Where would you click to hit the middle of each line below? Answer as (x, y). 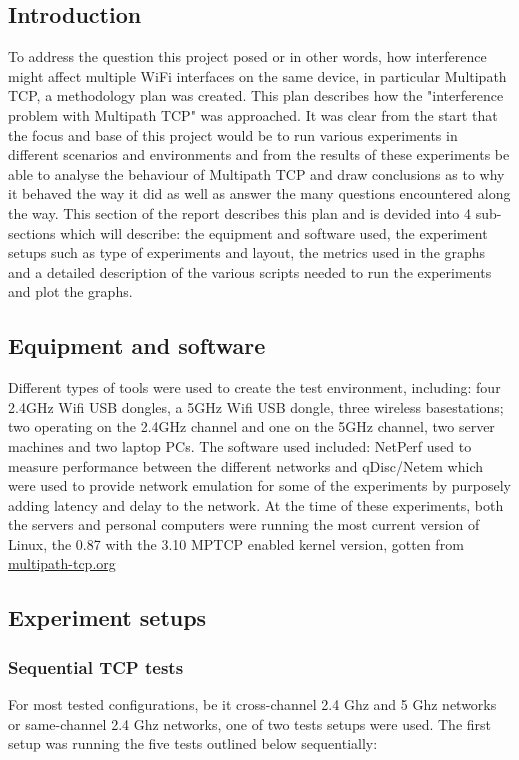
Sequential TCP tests (96, 666)
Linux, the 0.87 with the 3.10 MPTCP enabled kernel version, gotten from (236, 543)
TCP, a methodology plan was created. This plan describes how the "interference (256, 95)
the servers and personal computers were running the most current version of (244, 524)
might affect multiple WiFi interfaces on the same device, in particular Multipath (257, 75)
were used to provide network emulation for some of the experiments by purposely (259, 485)
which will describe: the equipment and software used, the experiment (274, 232)
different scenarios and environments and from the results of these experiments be (259, 154)
